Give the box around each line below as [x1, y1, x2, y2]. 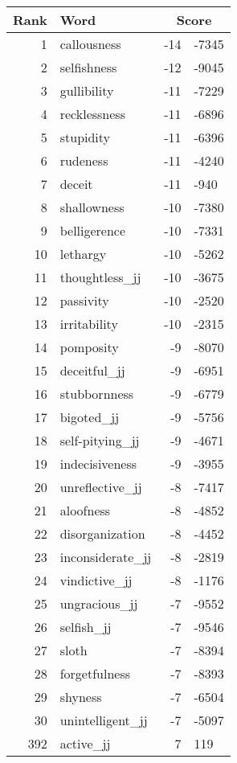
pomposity [59, 338, 119, 356]
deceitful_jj [59, 361, 125, 379]
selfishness [59, 58, 117, 76]
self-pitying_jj [59, 431, 140, 449]
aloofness [59, 501, 111, 519]
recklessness [59, 105, 125, 123]
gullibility [59, 81, 114, 100]
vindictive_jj [59, 571, 133, 589]
